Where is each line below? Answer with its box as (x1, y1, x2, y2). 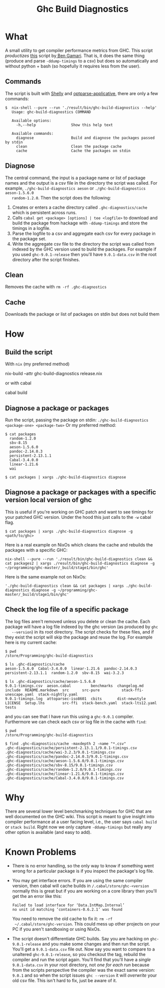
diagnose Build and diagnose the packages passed (16, 135, 155, 140)
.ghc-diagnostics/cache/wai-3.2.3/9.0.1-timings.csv (5, 750, 115, 755)
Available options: (11, 118, 52, 123)
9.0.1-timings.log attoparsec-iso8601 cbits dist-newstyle (5, 696, 146, 701)
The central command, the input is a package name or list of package (5, 175, 146, 181)
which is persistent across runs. (12, 209, 77, 215)
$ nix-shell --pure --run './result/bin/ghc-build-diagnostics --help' (5, 105, 157, 110)
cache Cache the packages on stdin (16, 148, 131, 153)
